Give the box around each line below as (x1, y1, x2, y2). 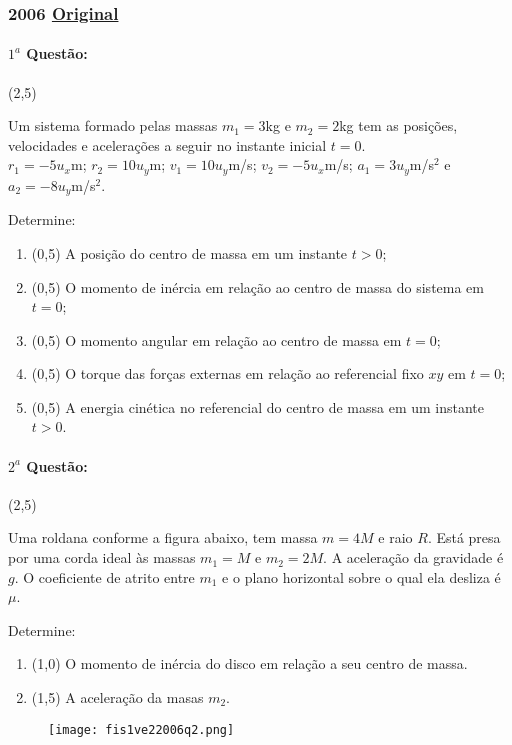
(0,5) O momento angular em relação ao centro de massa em (31, 329, 402, 350)
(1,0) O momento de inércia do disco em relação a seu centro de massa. (31, 653, 468, 674)
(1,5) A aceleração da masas (31, 687, 204, 708)
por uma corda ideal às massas (8, 547, 196, 568)
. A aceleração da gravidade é (323, 547, 504, 568)
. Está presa (427, 527, 501, 548)
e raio (378, 527, 413, 548)
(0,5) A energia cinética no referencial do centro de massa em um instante (31, 396, 485, 417)
